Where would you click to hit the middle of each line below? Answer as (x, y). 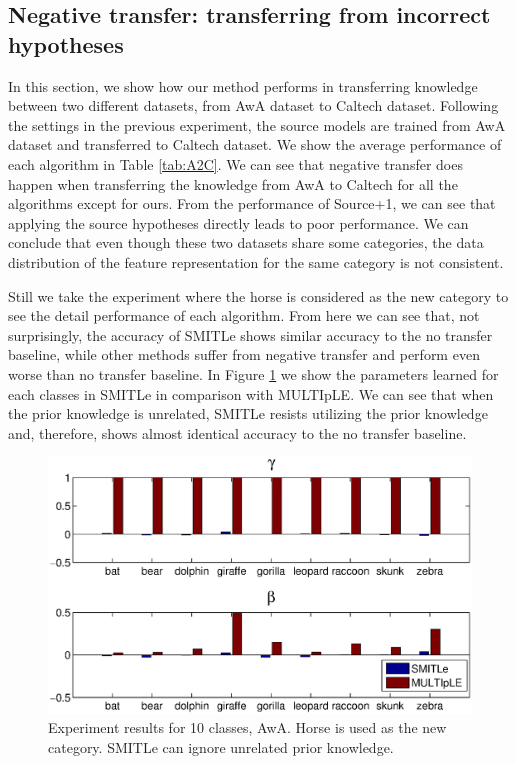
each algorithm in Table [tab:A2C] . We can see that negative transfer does (235, 163)
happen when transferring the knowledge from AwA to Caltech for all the (233, 183)
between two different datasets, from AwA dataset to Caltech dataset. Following (253, 105)
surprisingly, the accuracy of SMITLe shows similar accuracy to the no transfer (250, 334)
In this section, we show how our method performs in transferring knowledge (243, 85)
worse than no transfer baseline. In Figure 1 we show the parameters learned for (253, 373)
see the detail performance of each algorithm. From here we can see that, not (244, 315)
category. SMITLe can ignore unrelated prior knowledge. (221, 746)
